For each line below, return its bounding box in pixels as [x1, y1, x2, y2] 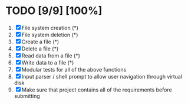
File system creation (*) [21, 24, 79, 31]
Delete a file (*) [21, 45, 59, 52]
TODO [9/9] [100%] [5, 4, 103, 18]
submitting [14, 92, 41, 99]
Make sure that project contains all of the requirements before [21, 86, 172, 93]
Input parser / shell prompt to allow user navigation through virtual [21, 73, 183, 80]
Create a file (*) [21, 38, 60, 45]
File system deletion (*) [21, 31, 78, 38]
